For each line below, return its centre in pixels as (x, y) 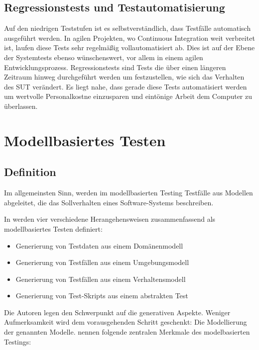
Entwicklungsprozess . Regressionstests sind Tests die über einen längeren (115, 67)
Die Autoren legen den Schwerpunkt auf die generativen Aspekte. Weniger (117, 312)
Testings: (18, 341)
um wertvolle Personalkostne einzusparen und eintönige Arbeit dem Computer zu (128, 96)
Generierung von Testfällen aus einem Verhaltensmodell (101, 279)
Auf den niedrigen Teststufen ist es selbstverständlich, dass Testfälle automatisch (128, 28)
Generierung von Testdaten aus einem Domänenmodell (99, 245)
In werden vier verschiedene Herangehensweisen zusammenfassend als (110, 219)
